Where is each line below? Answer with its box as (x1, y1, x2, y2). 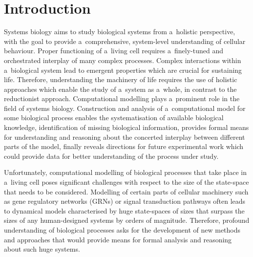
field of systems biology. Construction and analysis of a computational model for (4, 103, 246, 113)
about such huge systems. (4, 244, 80, 254)
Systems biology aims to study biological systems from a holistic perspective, (4, 26, 235, 37)
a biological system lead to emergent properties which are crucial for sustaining (4, 64, 242, 75)
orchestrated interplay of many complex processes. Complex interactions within (4, 55, 241, 65)
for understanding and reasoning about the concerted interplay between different (4, 131, 245, 142)
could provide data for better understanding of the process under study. (4, 150, 219, 161)
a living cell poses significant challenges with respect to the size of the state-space (4, 177, 249, 187)
